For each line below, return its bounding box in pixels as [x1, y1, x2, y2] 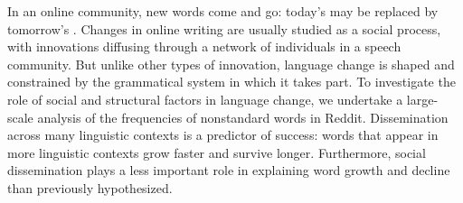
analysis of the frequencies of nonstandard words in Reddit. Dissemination [37, 107, 449, 126]
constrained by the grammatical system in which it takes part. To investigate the [7, 72, 456, 91]
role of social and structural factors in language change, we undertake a [7, 89, 403, 108]
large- [406, 89, 439, 108]
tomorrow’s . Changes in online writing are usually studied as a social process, [7, 19, 441, 38]
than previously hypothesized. [7, 178, 173, 197]
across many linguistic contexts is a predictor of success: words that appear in [7, 125, 439, 144]
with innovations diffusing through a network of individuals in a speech [7, 37, 402, 56]
